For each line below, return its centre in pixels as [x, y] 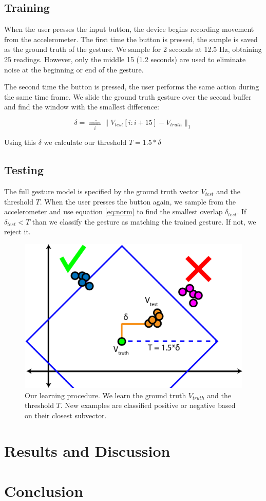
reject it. [17, 231]
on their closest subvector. [66, 415]
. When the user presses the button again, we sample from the [138, 201]
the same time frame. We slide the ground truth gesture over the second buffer [128, 96]
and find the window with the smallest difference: [82, 107]
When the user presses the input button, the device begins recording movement [129, 29]
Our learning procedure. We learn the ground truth [106, 395]
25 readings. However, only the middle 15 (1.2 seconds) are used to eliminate [125, 59]
